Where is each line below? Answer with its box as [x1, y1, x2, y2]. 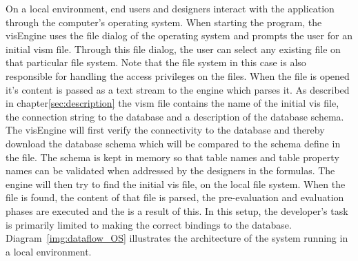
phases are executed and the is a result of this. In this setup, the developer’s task [6, 203, 348, 218]
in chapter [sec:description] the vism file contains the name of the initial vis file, [6, 96, 339, 110]
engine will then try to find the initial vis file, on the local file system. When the [6, 176, 346, 191]
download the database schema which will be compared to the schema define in [6, 136, 341, 150]
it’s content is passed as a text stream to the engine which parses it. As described [6, 82, 350, 96]
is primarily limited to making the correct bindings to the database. [6, 217, 292, 231]
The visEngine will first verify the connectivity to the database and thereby [6, 123, 325, 137]
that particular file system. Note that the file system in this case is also [6, 55, 306, 70]
